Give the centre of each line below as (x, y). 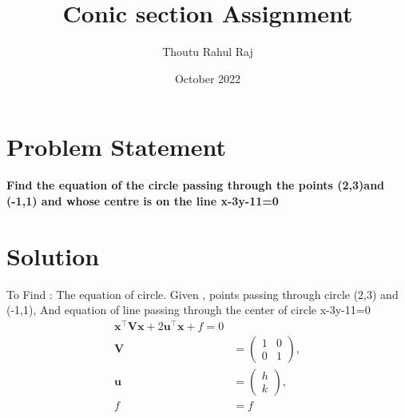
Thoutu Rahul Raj (208, 52)
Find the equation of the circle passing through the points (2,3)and (196, 185)
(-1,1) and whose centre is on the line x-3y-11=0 (143, 200)
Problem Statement (116, 147)
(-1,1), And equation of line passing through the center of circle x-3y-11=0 (189, 310)
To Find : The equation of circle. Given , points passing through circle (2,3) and (202, 294)
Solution (53, 255)
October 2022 (208, 78)
